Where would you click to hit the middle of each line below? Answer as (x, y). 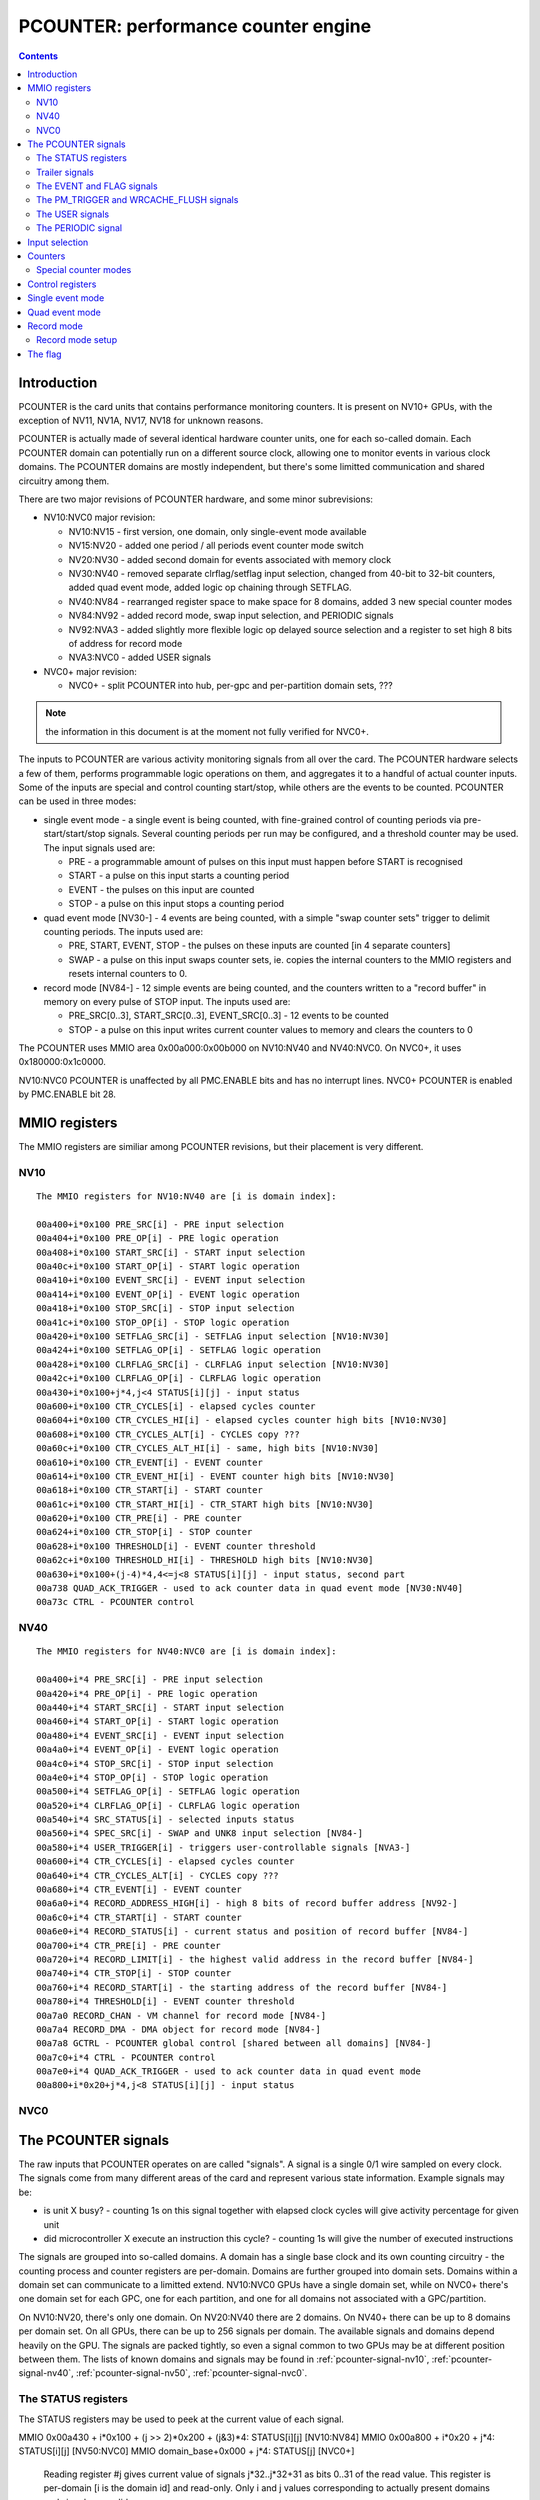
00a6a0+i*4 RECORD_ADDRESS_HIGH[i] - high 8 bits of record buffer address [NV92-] (247, 1903)
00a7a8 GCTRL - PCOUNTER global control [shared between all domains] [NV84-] (234, 2043)
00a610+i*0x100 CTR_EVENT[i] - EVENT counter (150, 1462)
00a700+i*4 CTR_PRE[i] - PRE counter (129, 1945)
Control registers (62, 284)
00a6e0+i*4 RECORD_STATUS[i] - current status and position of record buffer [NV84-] (252, 1931)
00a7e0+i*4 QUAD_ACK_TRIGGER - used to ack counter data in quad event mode (229, 2071)
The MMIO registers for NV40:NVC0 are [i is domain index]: (186, 1651)
